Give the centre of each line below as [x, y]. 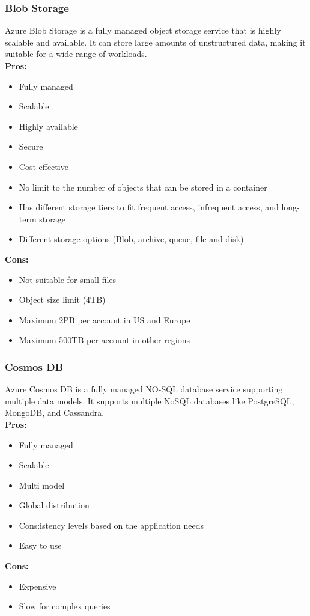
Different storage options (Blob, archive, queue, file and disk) [131, 239]
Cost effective [44, 166]
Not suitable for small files [68, 279]
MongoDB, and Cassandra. [55, 413]
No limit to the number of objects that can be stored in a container [143, 187]
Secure [31, 146]
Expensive [38, 586]
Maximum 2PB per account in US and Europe [105, 319]
